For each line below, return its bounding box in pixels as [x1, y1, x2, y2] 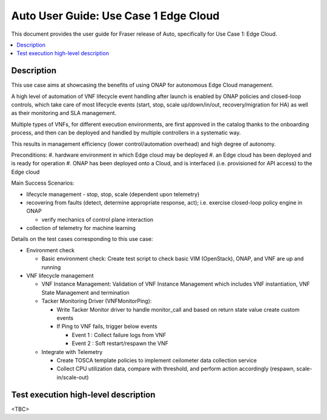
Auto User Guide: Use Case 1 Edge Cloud [11, 9, 220, 22]
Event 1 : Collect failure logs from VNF [71, 331, 167, 338]
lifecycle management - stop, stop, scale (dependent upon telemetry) [26, 191, 200, 198]
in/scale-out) [56, 373, 89, 381]
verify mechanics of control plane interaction [41, 215, 154, 223]
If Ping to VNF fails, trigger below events [56, 323, 157, 330]
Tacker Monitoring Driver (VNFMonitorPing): [41, 297, 152, 305]
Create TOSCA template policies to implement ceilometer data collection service [56, 356, 257, 364]
